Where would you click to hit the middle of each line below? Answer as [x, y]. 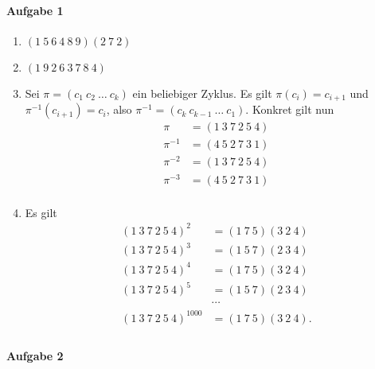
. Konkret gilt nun [290, 109]
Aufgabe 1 [35, 10]
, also [119, 109]
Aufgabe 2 [35, 355]
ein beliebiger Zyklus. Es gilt [202, 93]
